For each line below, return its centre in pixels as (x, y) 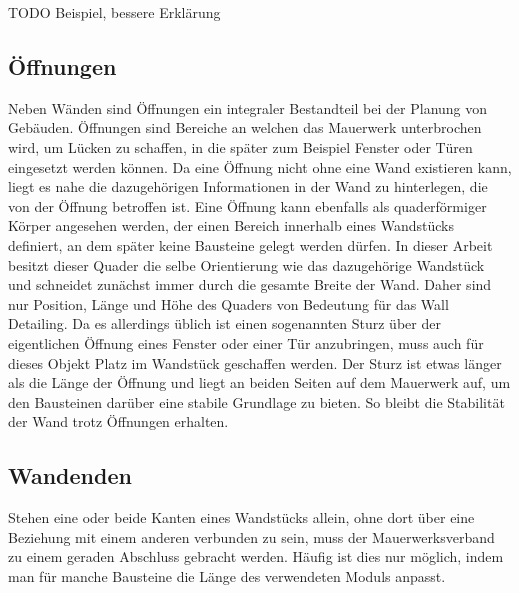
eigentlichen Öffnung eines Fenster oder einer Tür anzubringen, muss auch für (246, 342)
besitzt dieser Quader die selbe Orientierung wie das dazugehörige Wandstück (246, 264)
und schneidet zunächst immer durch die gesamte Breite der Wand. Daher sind (250, 284)
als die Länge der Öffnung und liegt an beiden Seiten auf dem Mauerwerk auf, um (259, 382)
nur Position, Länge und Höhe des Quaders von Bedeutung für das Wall (228, 303)
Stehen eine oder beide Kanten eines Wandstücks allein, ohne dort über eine (241, 517)
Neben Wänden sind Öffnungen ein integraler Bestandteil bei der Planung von (248, 107)
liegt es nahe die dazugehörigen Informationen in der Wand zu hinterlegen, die (248, 186)
